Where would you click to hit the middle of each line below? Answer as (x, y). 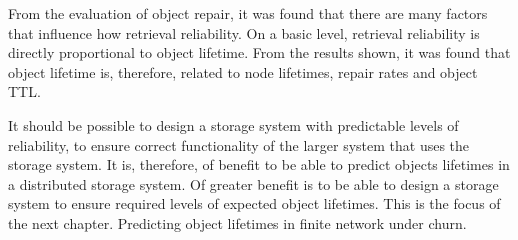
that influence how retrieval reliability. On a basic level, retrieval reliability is (244, 32)
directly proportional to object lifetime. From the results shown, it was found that (259, 52)
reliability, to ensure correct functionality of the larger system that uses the (239, 144)
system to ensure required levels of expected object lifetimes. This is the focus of (254, 203)
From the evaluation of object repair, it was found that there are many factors (248, 13)
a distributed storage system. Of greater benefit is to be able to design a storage (253, 183)
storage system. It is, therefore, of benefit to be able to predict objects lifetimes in (259, 164)
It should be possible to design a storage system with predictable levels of (233, 124)
